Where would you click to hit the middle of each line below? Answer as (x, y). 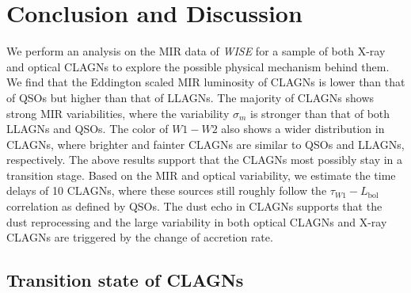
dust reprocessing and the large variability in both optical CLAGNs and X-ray (197, 221)
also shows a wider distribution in (303, 129)
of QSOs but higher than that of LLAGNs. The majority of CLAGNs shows (190, 97)
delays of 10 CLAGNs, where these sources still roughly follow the (167, 190)
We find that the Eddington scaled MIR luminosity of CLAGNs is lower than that (206, 82)
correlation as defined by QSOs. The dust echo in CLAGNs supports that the (194, 206)
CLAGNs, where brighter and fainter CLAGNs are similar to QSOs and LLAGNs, (205, 144)
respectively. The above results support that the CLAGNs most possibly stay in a (205, 160)
